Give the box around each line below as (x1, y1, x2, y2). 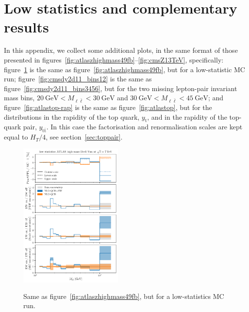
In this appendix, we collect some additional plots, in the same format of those (4, 45, 238, 55)
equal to (4, 132, 28, 142)
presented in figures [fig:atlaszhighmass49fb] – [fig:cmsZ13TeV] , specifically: (4, 54, 224, 64)
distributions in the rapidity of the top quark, (4, 111, 140, 122)
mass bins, (4, 93, 35, 103)
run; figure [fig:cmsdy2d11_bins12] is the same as (4, 74, 152, 84)
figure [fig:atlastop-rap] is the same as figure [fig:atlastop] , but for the (4, 102, 212, 112)
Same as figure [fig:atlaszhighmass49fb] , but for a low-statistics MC (23, 291, 224, 301)
